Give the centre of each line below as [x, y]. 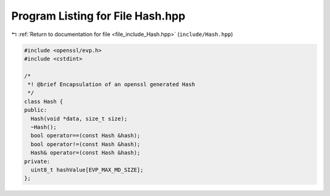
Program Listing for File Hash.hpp [98, 16]
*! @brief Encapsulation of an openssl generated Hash [112, 85]
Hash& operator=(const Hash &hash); [86, 153]
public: [35, 110]
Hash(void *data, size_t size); [79, 118]
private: [37, 161]
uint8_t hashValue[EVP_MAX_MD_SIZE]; [87, 170]
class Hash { [44, 101]
